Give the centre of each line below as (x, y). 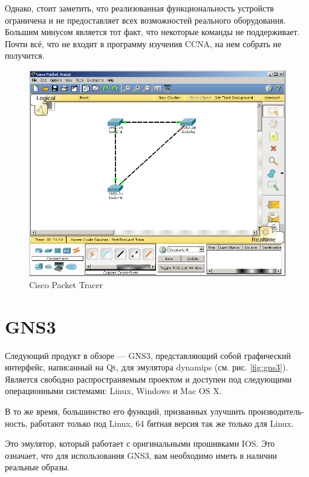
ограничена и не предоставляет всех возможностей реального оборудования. (145, 20)
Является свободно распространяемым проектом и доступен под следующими (148, 379)
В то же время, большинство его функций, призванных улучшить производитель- (155, 411)
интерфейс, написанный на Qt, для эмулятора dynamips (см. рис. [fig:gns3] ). (147, 367)
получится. (25, 55)
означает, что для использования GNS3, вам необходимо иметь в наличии (141, 455)
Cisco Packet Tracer (66, 284)
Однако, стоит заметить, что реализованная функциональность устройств (139, 8)
